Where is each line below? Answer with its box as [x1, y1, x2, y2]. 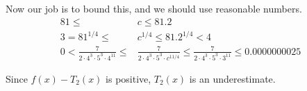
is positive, [106, 71, 151, 85]
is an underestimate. [189, 71, 276, 85]
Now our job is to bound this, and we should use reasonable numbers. [6, 1, 302, 15]
